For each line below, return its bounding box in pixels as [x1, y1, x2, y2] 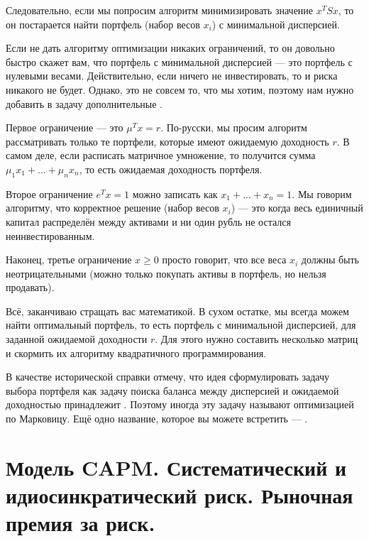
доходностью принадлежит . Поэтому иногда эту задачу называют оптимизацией [6, 397, 354, 412]
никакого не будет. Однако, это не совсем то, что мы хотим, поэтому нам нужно [6, 82, 354, 97]
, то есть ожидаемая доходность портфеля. [79, 161, 263, 176]
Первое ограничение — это [6, 120, 123, 135]
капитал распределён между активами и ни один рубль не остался [6, 214, 291, 229]
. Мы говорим [292, 186, 352, 201]
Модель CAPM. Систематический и [6, 452, 347, 481]
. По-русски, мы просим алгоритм [160, 120, 307, 135]
